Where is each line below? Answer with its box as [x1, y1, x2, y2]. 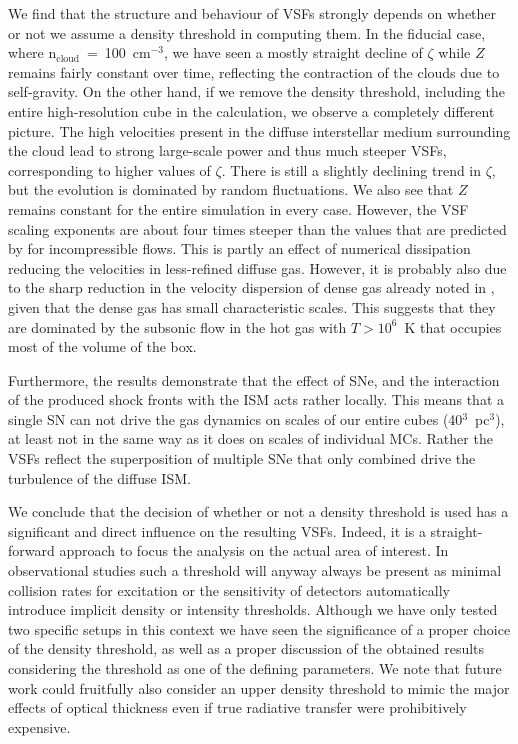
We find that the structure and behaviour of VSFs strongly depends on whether [8, 3, 497, 23]
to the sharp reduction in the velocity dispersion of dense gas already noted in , [8, 277, 495, 298]
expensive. [8, 716, 71, 737]
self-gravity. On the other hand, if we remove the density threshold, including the [8, 81, 506, 102]
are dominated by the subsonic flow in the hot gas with [8, 316, 347, 337]
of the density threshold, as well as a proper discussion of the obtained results [8, 638, 485, 659]
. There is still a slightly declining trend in [221, 159, 482, 180]
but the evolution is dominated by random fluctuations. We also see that [8, 179, 454, 200]
